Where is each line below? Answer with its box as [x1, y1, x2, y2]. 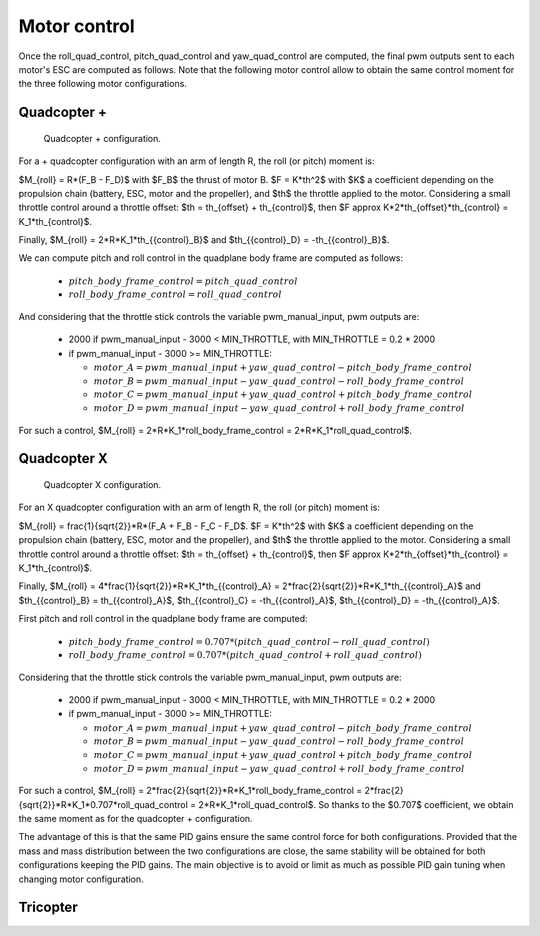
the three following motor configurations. [18, 78, 187, 90]
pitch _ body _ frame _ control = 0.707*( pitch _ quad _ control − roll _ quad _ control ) [68, 636, 430, 647]
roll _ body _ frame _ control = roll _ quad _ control [68, 289, 282, 300]
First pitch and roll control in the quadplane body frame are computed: [18, 613, 309, 625]
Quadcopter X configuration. [43, 479, 162, 490]
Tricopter [18, 899, 79, 916]
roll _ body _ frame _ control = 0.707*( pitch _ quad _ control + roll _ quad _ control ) [68, 650, 422, 661]
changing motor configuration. [18, 873, 144, 885]
